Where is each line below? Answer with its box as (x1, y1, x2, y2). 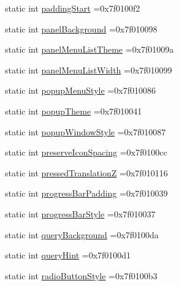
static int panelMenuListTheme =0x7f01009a (5, 43, 174, 56)
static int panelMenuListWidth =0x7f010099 (5, 63, 172, 76)
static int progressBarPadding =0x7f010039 (5, 187, 168, 200)
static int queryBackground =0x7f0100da (5, 228, 159, 241)
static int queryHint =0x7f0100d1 (5, 249, 131, 262)
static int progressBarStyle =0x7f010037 (5, 207, 156, 220)
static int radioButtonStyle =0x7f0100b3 (5, 269, 158, 282)
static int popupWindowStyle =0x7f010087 (5, 125, 166, 138)
